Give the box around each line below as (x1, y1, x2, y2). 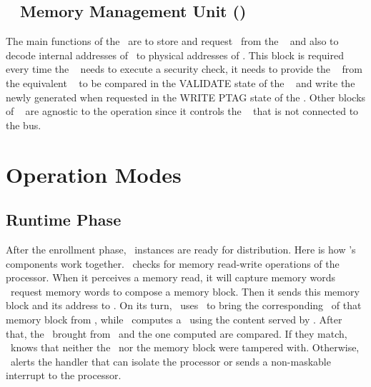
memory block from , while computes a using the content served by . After (6, 311, 342, 326)
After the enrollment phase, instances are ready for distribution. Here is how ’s (6, 241, 356, 256)
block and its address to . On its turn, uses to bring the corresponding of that (6, 298, 362, 313)
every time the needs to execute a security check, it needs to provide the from (6, 61, 362, 76)
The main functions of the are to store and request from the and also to (6, 34, 339, 49)
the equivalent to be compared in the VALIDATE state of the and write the (6, 75, 355, 90)
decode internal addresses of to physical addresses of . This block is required (6, 47, 344, 62)
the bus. (6, 117, 41, 132)
